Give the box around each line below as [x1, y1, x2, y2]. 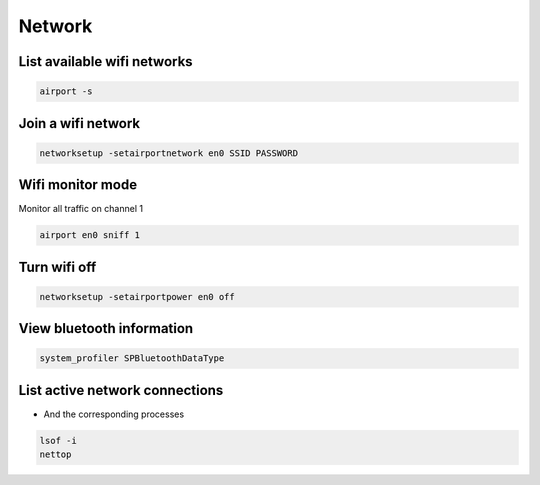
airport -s [39, 86, 93, 97]
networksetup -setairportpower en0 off [39, 291, 235, 302]
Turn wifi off [18, 258, 97, 275]
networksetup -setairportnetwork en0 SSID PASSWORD [39, 147, 299, 159]
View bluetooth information [18, 320, 194, 337]
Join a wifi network [18, 115, 140, 132]
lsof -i [39, 435, 77, 446]
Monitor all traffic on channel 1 [18, 203, 144, 215]
